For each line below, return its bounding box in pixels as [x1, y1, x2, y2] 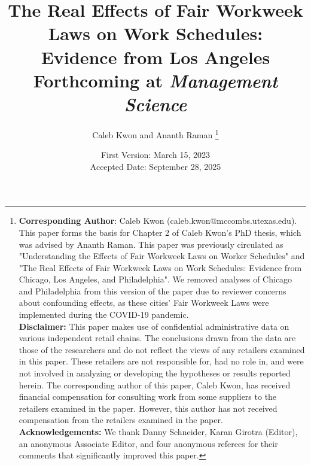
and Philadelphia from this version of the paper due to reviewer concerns [19, 284, 286, 297]
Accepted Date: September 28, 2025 [90, 160, 221, 172]
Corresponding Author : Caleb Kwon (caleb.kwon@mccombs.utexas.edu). [19, 214, 297, 227]
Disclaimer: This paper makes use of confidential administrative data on [19, 320, 289, 332]
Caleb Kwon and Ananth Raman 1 [92, 126, 219, 141]
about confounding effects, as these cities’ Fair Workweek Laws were [19, 296, 269, 309]
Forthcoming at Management [33, 68, 278, 93]
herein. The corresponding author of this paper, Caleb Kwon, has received [19, 378, 291, 391]
